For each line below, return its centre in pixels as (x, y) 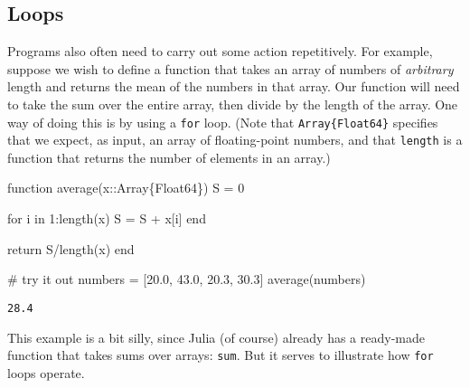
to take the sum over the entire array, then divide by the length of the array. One (233, 104)
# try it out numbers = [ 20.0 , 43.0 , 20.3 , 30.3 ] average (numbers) (187, 279)
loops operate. (46, 372)
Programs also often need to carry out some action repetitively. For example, (220, 51)
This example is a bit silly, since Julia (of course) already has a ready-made (216, 337)
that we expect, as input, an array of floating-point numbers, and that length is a (235, 140)
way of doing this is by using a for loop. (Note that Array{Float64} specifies (223, 122)
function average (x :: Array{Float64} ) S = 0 (126, 188)
